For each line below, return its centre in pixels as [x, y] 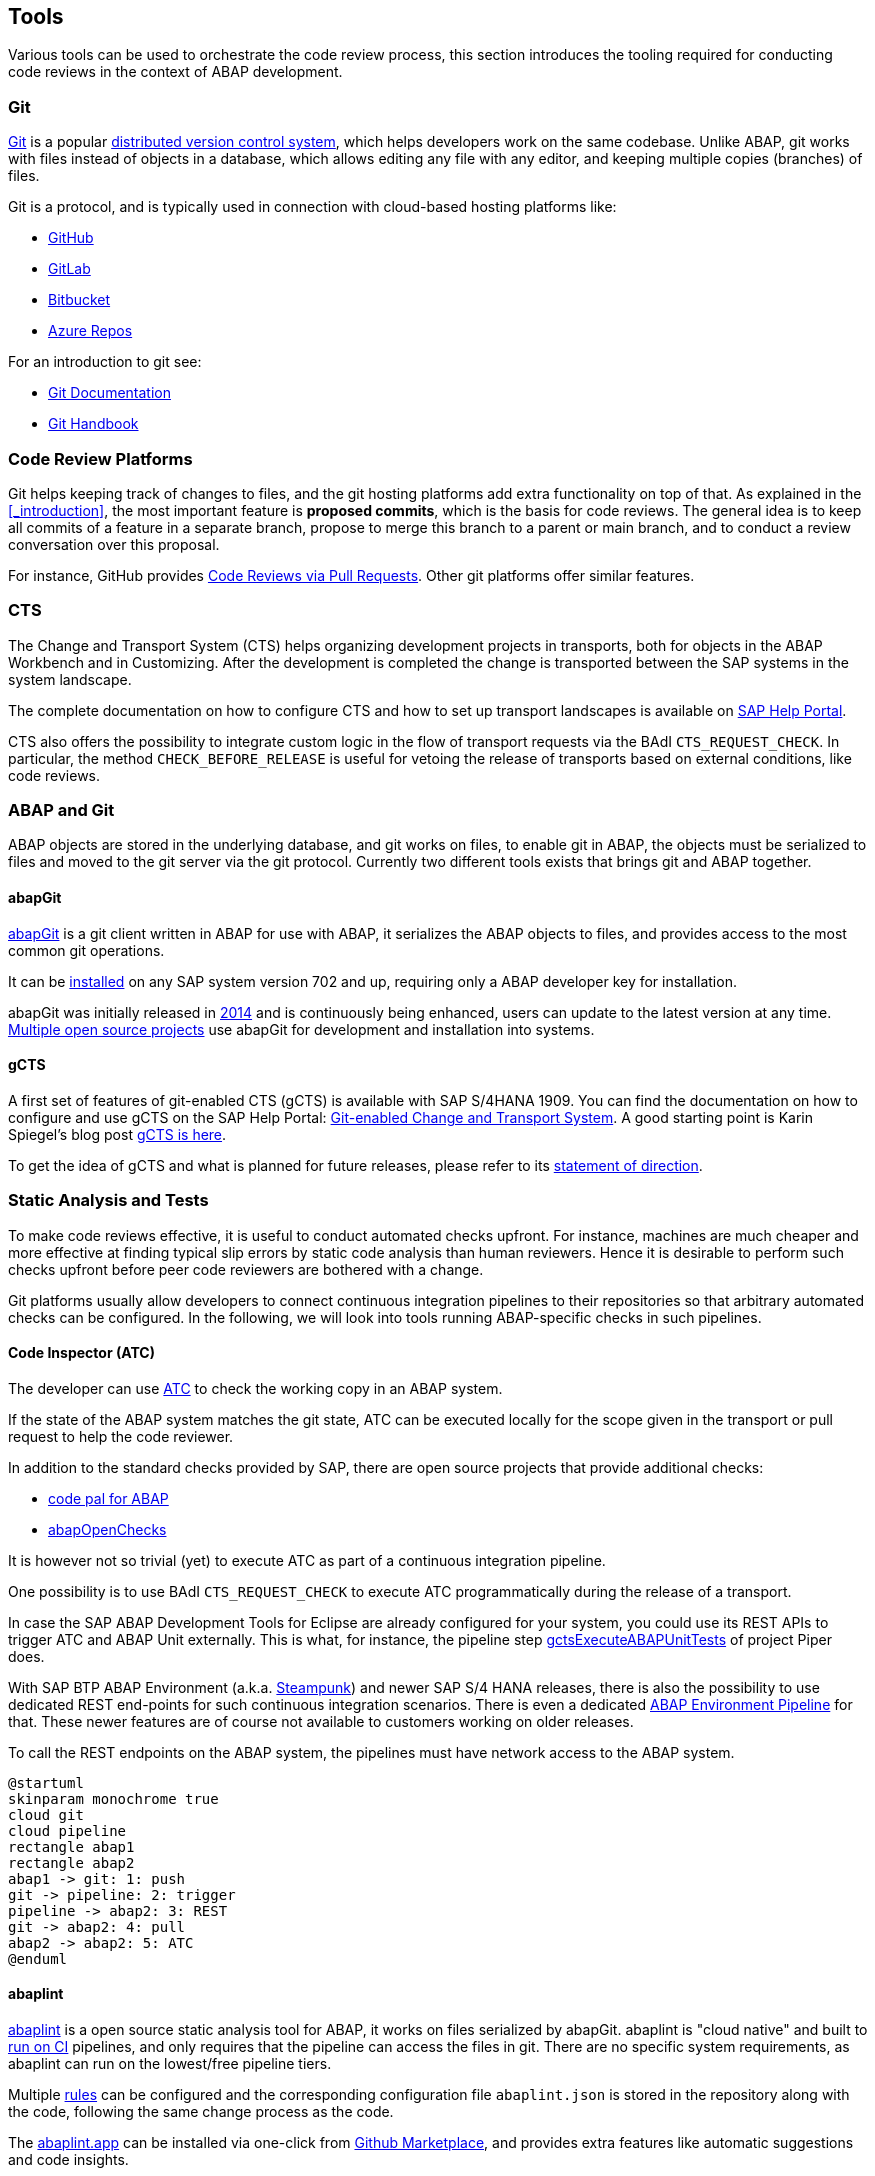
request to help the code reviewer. [121, 1436]
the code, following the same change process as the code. [201, 2112]
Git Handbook [93, 424]
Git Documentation [109, 393]
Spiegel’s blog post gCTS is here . [117, 1134]
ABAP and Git [61, 810]
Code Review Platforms [100, 458]
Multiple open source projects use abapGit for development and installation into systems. [301, 1029]
